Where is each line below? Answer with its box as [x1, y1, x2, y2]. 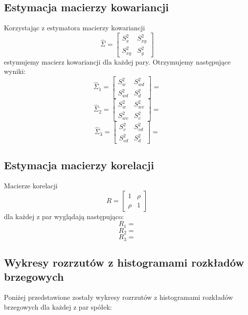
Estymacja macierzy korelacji [4, 157, 154, 173]
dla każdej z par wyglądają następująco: [4, 211, 124, 221]
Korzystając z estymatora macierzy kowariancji [4, 22, 145, 33]
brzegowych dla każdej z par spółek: [4, 301, 112, 312]
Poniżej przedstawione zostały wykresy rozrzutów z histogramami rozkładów [4, 292, 233, 302]
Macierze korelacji [4, 180, 58, 191]
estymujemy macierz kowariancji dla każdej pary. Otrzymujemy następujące [4, 56, 231, 67]
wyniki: [4, 66, 26, 76]
